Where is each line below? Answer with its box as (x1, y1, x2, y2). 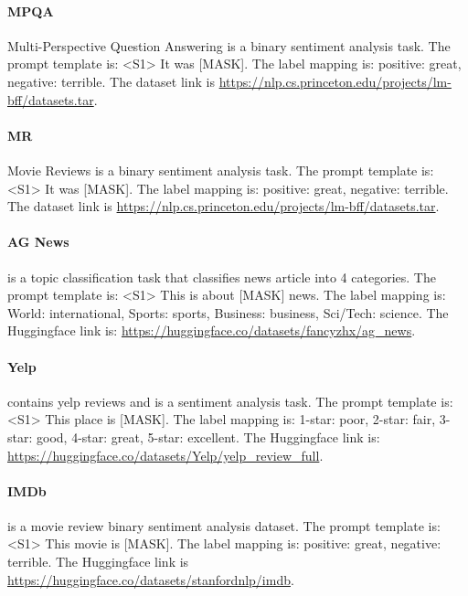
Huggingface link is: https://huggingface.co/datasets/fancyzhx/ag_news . (7, 321, 416, 340)
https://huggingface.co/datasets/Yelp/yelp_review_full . (7, 445, 324, 464)
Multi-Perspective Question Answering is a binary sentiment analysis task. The (7, 36, 451, 55)
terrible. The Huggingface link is (7, 552, 189, 571)
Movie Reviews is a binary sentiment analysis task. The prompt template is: (7, 160, 434, 179)
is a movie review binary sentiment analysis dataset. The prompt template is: (7, 516, 441, 535)
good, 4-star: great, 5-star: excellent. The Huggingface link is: (37, 427, 380, 446)
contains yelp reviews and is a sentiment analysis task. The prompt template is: (7, 391, 453, 410)
